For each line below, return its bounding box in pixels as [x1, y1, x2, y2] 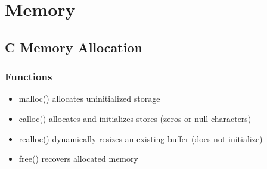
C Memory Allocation [5, 37, 142, 56]
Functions [5, 69, 52, 84]
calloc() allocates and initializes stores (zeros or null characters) [18, 112, 252, 124]
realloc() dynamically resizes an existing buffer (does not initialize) [18, 132, 263, 145]
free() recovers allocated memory [18, 152, 138, 165]
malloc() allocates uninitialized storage [18, 92, 160, 105]
